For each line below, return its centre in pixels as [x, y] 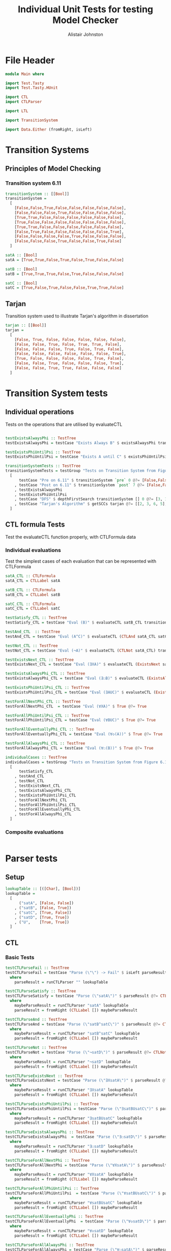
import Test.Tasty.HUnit [32, 88]
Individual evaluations [33, 550]
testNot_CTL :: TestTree [32, 646]
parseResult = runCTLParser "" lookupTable [61, 982]
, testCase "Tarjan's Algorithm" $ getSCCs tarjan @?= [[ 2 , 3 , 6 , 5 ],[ [92, 504]
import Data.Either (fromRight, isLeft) [49, 129]
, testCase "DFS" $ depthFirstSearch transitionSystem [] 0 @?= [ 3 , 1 [91, 499]
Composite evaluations [34, 832]
